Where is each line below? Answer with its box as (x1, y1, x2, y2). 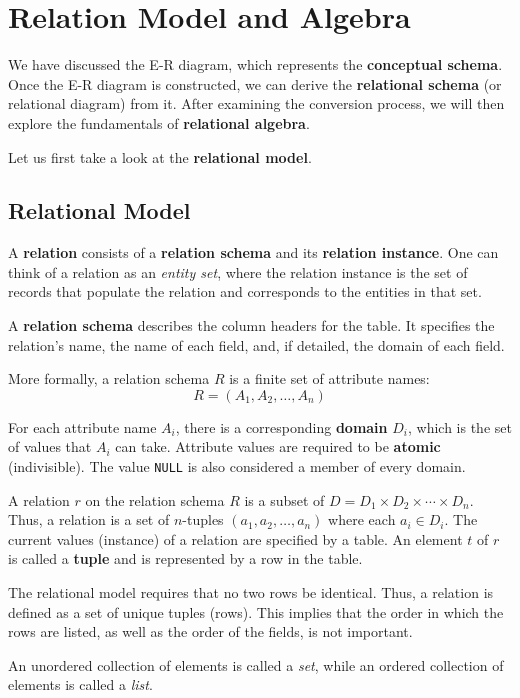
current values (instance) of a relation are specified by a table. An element (8, 528, 463, 549)
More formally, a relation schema (8, 368, 210, 389)
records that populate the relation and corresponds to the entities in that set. (8, 281, 482, 302)
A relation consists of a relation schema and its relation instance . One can (8, 242, 499, 263)
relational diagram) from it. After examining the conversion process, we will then (8, 93, 505, 114)
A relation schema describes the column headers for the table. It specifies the (8, 315, 495, 336)
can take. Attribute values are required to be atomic (115, 436, 441, 457)
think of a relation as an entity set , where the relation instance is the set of (8, 261, 468, 282)
